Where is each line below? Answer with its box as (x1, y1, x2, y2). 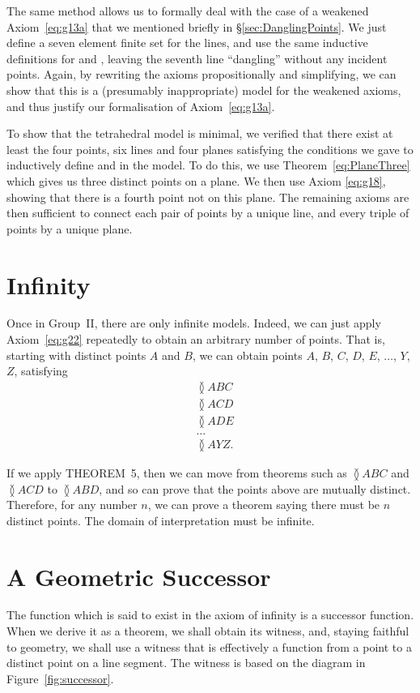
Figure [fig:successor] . (6, 669, 114, 687)
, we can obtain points (192, 346, 303, 363)
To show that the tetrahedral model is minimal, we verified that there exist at (6, 125, 393, 142)
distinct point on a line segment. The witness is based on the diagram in (6, 654, 366, 671)
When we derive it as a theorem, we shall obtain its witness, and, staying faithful (6, 622, 409, 640)
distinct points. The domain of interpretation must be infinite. (6, 511, 315, 528)
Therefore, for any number (6, 496, 138, 513)
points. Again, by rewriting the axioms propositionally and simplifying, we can (6, 66, 397, 83)
